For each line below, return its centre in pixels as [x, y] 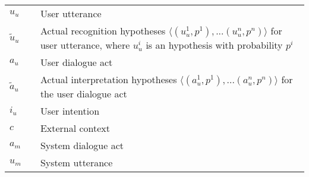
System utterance [76, 162]
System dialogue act [82, 145]
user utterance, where [85, 45]
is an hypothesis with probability [214, 45]
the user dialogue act [83, 94]
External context [75, 128]
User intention [70, 111]
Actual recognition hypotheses [103, 31]
